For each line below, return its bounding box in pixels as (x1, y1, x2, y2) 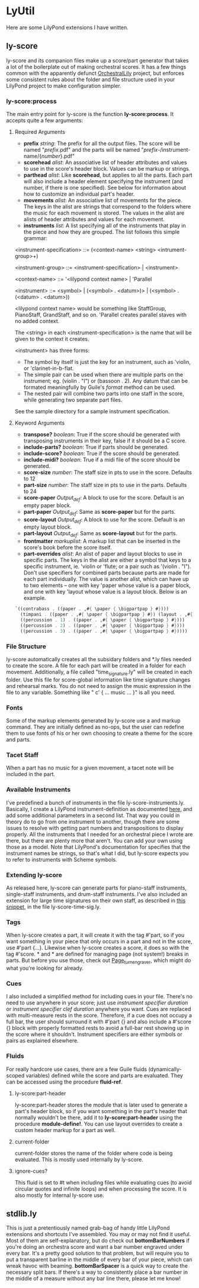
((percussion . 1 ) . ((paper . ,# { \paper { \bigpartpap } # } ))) (20, 617, 185, 623)
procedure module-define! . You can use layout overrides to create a (14, 1120, 182, 1127)
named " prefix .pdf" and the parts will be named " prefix (23, 146, 158, 153)
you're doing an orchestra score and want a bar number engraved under (6, 1243, 183, 1251)
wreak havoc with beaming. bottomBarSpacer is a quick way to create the (6, 1262, 188, 1270)
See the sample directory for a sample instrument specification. (14, 408, 170, 415)
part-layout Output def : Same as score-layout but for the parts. (23, 530, 178, 539)
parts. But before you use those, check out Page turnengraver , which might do (6, 957, 191, 965)
